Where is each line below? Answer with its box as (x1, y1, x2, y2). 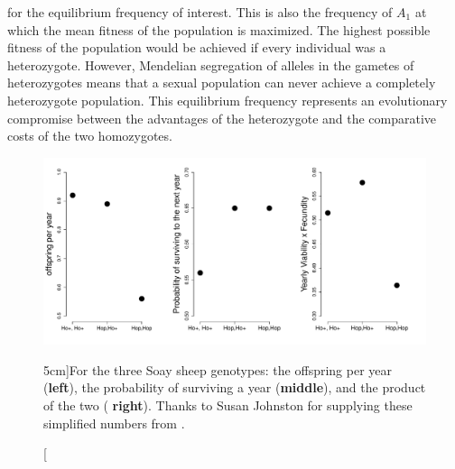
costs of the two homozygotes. (7, 126, 172, 145)
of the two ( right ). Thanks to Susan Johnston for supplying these (43, 395, 413, 414)
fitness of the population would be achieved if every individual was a (7, 38, 386, 57)
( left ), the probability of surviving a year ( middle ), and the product (43, 378, 426, 397)
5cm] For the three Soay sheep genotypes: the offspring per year (43, 360, 393, 379)
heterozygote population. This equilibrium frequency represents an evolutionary (7, 90, 448, 109)
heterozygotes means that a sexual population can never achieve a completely (7, 73, 436, 92)
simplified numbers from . (43, 413, 185, 432)
